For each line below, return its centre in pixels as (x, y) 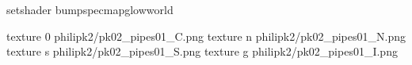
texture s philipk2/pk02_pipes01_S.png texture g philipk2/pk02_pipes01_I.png (202, 51)
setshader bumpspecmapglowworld (90, 9)
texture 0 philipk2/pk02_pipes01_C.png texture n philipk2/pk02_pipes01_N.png (206, 36)
